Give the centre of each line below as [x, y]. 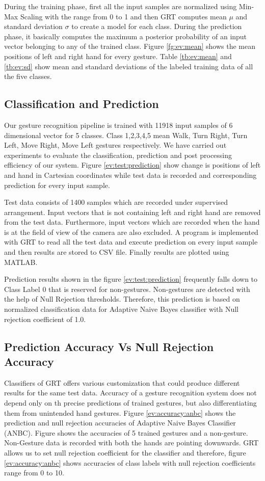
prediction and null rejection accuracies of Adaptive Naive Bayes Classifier [120, 423]
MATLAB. [21, 262]
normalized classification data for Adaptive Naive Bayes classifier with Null [121, 309]
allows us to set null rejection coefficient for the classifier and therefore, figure [125, 452]
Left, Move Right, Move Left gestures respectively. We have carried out [115, 145]
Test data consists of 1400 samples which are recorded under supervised [116, 202]
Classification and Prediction [82, 104]
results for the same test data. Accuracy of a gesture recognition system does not [130, 393]
